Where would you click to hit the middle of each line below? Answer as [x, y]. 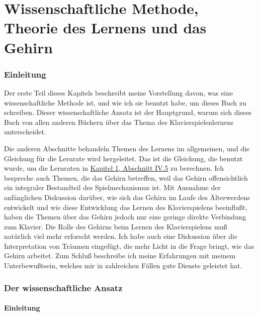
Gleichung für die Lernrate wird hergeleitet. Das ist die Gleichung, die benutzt [124, 158]
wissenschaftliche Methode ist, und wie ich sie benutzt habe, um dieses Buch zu [125, 102]
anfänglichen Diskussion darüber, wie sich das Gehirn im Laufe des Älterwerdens [127, 197]
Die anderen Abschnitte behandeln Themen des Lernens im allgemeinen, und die [127, 148]
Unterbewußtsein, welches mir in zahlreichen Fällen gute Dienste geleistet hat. [123, 265]
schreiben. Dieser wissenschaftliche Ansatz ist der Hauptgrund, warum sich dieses [128, 112]
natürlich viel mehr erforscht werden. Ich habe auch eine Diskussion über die [121, 236]
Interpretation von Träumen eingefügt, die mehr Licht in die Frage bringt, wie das [129, 246]
